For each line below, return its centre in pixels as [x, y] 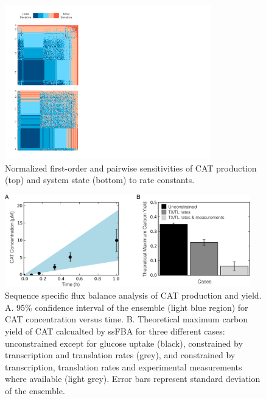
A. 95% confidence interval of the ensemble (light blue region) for [127, 307]
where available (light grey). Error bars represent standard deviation [133, 379]
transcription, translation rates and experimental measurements [124, 366]
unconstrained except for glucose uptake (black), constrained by [124, 343]
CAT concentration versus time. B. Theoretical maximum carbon [127, 319]
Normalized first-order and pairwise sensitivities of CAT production [131, 168]
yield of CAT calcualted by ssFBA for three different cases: [115, 331]
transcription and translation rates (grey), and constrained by [120, 355]
